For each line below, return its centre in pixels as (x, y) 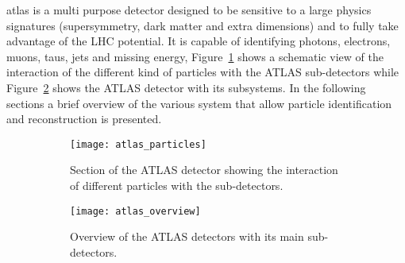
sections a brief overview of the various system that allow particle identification (199, 103)
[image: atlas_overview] (135, 211)
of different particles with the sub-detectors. (177, 185)
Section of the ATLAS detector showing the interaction (204, 170)
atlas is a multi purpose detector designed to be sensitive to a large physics (189, 10)
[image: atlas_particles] (138, 144)
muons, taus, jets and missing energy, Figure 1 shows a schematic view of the (195, 56)
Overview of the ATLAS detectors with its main (187, 236)
